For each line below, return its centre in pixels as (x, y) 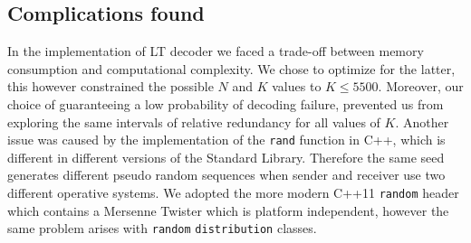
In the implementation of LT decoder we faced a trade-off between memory (216, 51)
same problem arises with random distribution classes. (162, 228)
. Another (422, 121)
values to (297, 86)
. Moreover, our (421, 86)
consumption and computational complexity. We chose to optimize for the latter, (231, 68)
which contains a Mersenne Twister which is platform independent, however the (228, 210)
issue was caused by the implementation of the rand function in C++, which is (226, 140)
